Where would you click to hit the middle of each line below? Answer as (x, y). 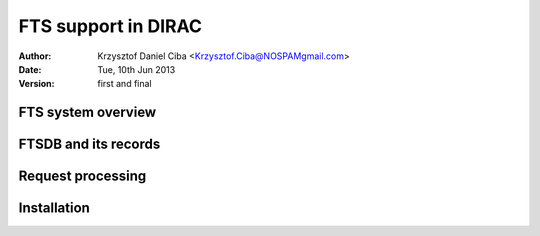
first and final (124, 84)
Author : (35, 56)
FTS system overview (87, 112)
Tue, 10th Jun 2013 (136, 69)
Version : (36, 84)
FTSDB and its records (89, 144)
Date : (30, 69)
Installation (54, 208)
